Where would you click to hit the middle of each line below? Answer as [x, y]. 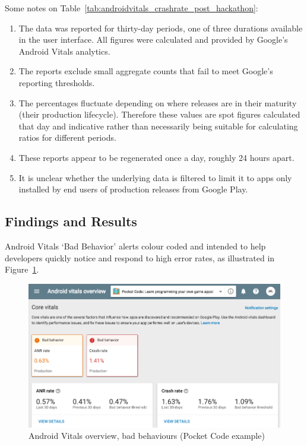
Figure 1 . [22, 269]
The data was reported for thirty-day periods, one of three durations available [161, 28]
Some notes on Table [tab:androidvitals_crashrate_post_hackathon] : [132, 8]
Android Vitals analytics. [64, 51]
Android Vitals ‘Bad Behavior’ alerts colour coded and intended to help [135, 246]
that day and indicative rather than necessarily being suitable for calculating [158, 126]
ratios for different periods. [67, 137]
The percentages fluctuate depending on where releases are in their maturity [158, 102]
